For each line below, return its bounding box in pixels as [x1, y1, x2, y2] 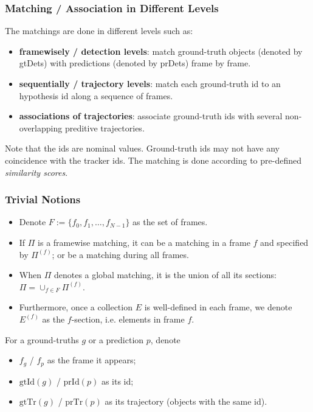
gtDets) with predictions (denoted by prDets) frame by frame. [19, 57, 251, 69]
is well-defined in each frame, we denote [144, 301, 292, 313]
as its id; [101, 374, 134, 387]
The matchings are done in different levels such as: [5, 24, 193, 37]
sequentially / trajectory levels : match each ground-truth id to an [19, 77, 281, 89]
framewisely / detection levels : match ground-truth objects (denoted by [19, 44, 303, 57]
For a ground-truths [5, 333, 79, 346]
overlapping [19, 121, 63, 134]
